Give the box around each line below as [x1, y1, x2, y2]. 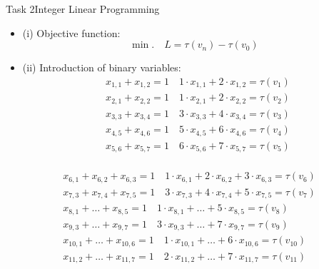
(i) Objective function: [22, 25, 121, 40]
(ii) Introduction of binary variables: [22, 60, 181, 75]
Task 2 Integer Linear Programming [6, 1, 160, 16]
